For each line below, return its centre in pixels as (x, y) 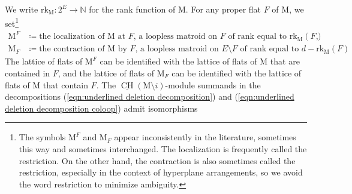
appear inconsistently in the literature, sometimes (205, 137)
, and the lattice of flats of (106, 73)
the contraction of (72, 49)
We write (22, 9)
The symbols (42, 137)
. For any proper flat (223, 9)
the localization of (72, 37)
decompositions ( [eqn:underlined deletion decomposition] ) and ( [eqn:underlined (150, 96)
